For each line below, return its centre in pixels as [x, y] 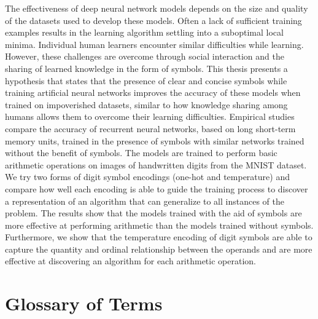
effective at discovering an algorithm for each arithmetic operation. [130, 261]
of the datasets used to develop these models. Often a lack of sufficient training [153, 20]
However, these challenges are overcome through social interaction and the [145, 56]
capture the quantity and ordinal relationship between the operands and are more [159, 249]
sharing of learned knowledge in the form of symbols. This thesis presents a [146, 68]
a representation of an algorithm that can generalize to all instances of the [145, 201]
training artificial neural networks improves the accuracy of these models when [153, 93]
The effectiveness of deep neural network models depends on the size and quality [157, 8]
